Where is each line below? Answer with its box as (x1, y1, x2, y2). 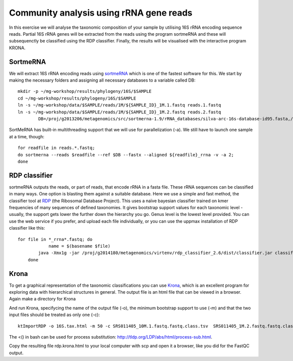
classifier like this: (9, 225, 45, 231)
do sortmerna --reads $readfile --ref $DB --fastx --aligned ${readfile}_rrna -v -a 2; (18, 152, 234, 157)
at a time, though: (9, 133, 44, 139)
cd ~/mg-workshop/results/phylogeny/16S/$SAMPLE (18, 95, 136, 101)
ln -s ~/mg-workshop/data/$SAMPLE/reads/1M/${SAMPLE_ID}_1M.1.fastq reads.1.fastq (18, 103, 221, 108)
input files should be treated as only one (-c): (9, 312, 100, 318)
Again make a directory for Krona (9, 296, 76, 302)
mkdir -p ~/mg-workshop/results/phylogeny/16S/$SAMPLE (18, 88, 152, 94)
